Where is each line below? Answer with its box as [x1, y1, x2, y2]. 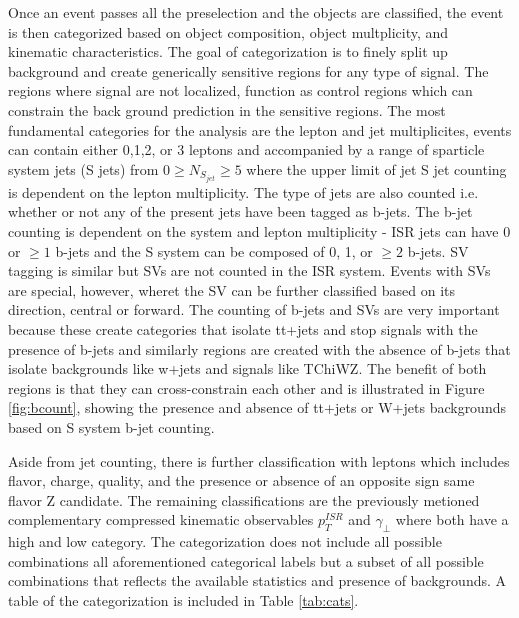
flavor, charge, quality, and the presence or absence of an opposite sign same [8, 470, 475, 491]
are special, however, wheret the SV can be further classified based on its [8, 279, 455, 300]
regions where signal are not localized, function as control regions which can [8, 80, 473, 101]
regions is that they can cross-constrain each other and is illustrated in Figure [8, 377, 485, 398]
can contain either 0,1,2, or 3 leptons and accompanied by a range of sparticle [8, 139, 485, 160]
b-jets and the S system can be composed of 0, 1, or [55, 240, 373, 261]
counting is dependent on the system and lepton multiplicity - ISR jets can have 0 [8, 221, 511, 242]
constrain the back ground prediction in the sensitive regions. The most [8, 99, 446, 120]
